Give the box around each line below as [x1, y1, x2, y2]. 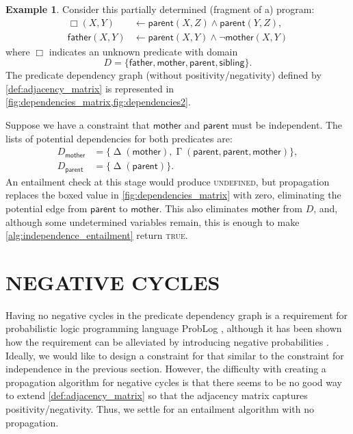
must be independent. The [231, 118, 343, 132]
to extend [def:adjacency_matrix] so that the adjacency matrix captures [5, 388, 308, 403]
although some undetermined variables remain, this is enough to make [5, 214, 300, 229]
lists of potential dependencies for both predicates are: [5, 131, 233, 145]
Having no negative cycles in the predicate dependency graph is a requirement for [5, 307, 348, 322]
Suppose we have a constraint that [5, 118, 150, 132]
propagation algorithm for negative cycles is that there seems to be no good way [5, 374, 342, 389]
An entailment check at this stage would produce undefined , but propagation [5, 174, 330, 188]
